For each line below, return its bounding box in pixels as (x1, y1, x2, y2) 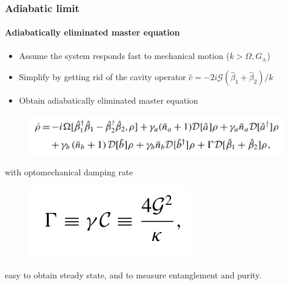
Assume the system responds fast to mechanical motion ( (19, 49, 230, 61)
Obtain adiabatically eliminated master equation (19, 94, 199, 107)
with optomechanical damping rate (5, 165, 133, 178)
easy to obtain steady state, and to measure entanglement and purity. (5, 268, 262, 281)
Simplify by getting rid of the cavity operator (19, 70, 186, 83)
